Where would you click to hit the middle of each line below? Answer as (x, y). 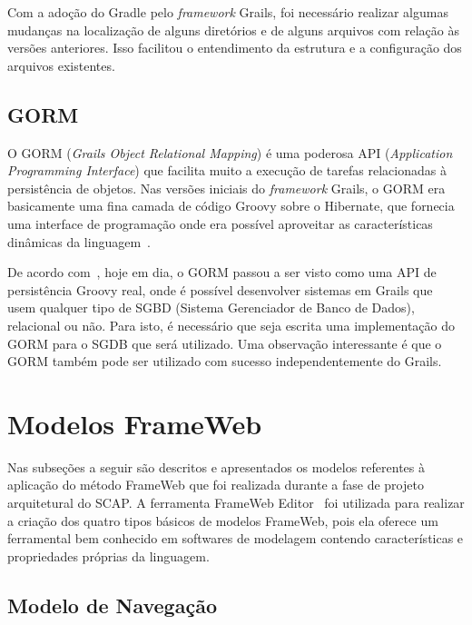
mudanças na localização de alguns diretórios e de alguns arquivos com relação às (233, 30)
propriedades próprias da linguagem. (108, 556)
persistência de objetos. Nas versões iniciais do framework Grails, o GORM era (226, 188)
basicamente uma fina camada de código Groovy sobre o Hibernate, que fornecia (231, 206)
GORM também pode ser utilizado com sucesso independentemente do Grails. (225, 361)
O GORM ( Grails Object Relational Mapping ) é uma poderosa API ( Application (230, 152)
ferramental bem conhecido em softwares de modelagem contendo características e (236, 538)
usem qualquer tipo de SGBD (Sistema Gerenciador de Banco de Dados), (211, 308)
